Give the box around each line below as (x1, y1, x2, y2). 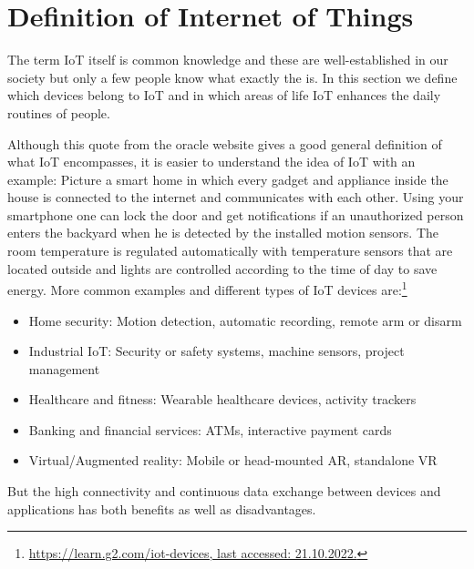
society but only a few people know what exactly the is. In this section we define (7, 67, 458, 86)
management (28, 359, 100, 378)
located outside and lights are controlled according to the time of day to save (7, 259, 438, 278)
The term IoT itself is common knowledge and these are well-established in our (7, 50, 448, 69)
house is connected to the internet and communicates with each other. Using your (7, 188, 464, 207)
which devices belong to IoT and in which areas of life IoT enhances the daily (7, 86, 441, 105)
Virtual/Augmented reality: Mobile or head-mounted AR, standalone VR (28, 451, 438, 470)
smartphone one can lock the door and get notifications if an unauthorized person (7, 205, 464, 224)
